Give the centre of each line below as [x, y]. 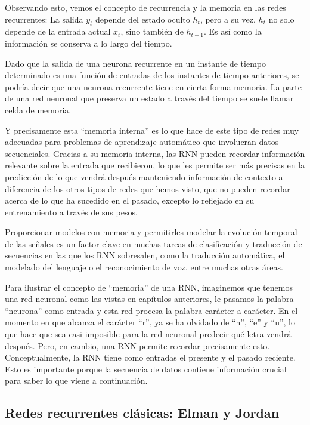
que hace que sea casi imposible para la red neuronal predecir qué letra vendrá [148, 334]
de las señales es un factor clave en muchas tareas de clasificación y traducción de [154, 243]
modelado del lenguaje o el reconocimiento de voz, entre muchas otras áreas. [144, 267]
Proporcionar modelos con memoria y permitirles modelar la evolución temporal [151, 232]
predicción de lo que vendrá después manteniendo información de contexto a [144, 176]
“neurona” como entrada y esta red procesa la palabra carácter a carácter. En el [151, 310]
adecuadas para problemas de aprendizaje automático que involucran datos [142, 142]
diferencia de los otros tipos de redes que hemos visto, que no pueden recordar [148, 188]
